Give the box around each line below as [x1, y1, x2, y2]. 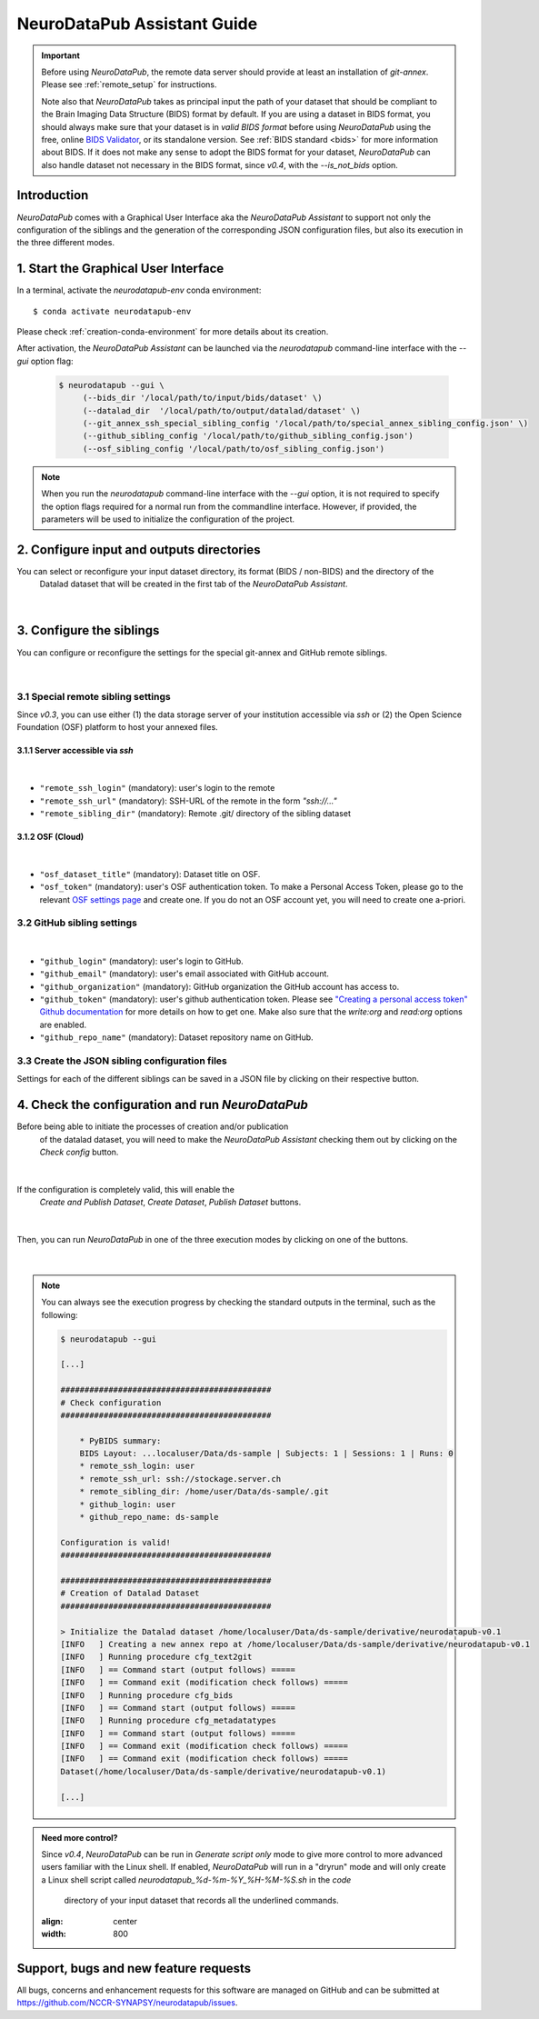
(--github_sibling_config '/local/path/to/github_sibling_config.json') [82, 431, 414, 441]
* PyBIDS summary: [79, 1435, 162, 1445]
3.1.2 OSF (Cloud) [16, 832, 85, 842]
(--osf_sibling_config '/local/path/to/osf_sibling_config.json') [82, 444, 385, 454]
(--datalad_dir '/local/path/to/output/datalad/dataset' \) [82, 405, 361, 415]
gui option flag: [16, 355, 74, 366]
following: [41, 1309, 78, 1320]
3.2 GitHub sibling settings [16, 916, 138, 929]
